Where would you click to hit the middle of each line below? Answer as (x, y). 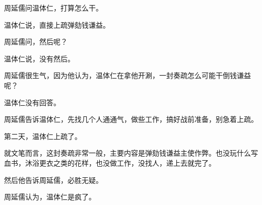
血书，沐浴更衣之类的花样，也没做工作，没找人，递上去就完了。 (110, 162)
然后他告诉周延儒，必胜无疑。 (53, 180)
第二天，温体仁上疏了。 (43, 136)
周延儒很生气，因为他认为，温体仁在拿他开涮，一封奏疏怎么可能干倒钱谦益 (127, 75)
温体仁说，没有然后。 (39, 58)
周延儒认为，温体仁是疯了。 (50, 197)
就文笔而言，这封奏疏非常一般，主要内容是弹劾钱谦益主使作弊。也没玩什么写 (131, 153)
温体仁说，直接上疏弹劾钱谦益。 (57, 24)
